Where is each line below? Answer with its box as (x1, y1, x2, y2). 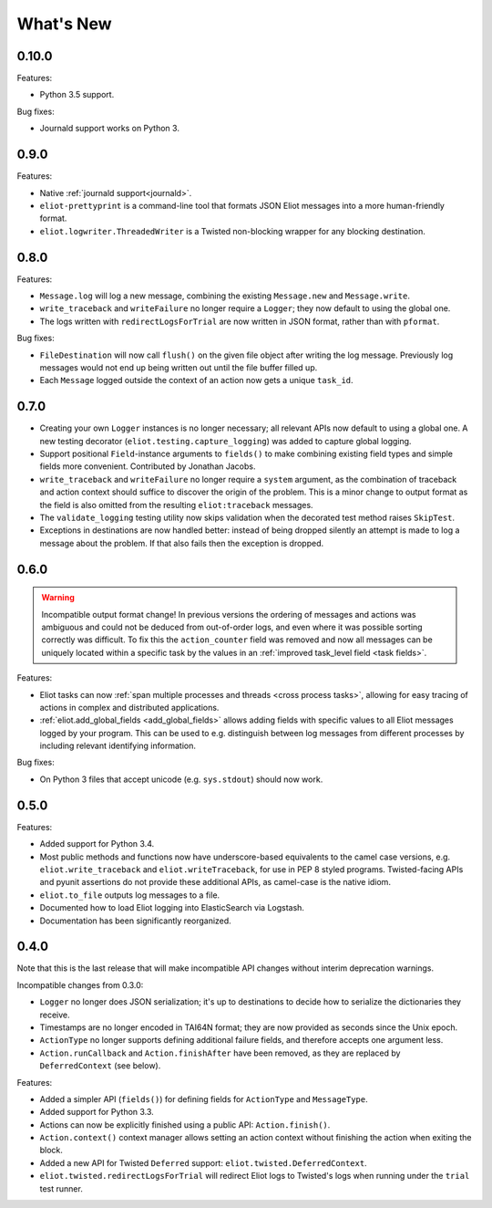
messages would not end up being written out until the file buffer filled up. (39, 361, 318, 373)
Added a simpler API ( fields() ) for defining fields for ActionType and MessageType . (39, 1093, 368, 1104)
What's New (16, 14, 113, 34)
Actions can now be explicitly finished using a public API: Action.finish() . (39, 1119, 331, 1130)
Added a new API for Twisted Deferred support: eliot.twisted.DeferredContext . (39, 1157, 368, 1168)
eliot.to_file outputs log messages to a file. (39, 890, 220, 901)
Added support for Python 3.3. (39, 1107, 154, 1118)
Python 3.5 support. (39, 89, 115, 100)
